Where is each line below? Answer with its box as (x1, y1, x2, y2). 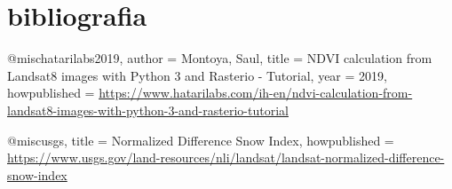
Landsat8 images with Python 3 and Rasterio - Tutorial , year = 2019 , (7, 66, 387, 84)
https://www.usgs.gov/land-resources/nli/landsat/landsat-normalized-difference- (7, 148, 445, 167)
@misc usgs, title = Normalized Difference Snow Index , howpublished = (7, 130, 394, 149)
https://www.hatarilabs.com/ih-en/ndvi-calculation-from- (99, 83, 413, 102)
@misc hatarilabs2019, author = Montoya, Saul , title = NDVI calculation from (7, 49, 432, 67)
